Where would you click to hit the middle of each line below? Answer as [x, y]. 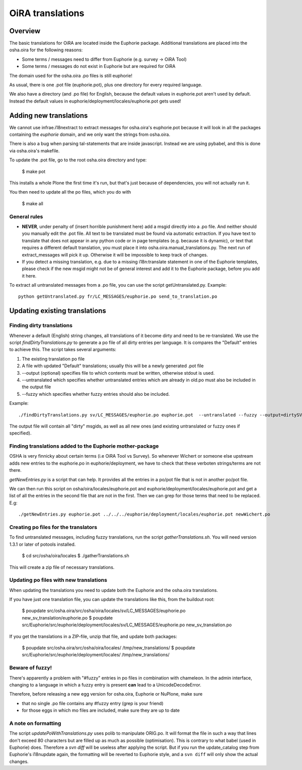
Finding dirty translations [41, 325]
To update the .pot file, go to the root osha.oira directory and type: [78, 160]
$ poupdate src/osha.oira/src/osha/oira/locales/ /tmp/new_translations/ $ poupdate [109, 648]
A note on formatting [35, 723]
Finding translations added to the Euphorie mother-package [84, 446]
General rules [26, 216]
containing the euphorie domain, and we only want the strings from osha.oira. [90, 135]
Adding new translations [49, 115]
